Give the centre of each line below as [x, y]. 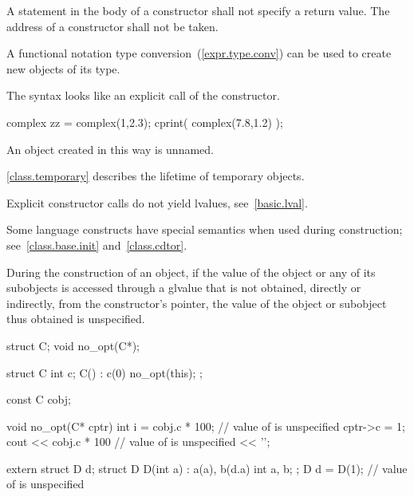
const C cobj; [39, 399]
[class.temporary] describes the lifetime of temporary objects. [156, 176]
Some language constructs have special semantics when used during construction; [205, 229]
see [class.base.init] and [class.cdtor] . [97, 245]
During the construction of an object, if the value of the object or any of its [191, 272]
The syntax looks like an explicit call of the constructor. [143, 95]
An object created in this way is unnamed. [110, 149]
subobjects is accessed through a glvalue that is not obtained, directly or [184, 288]
